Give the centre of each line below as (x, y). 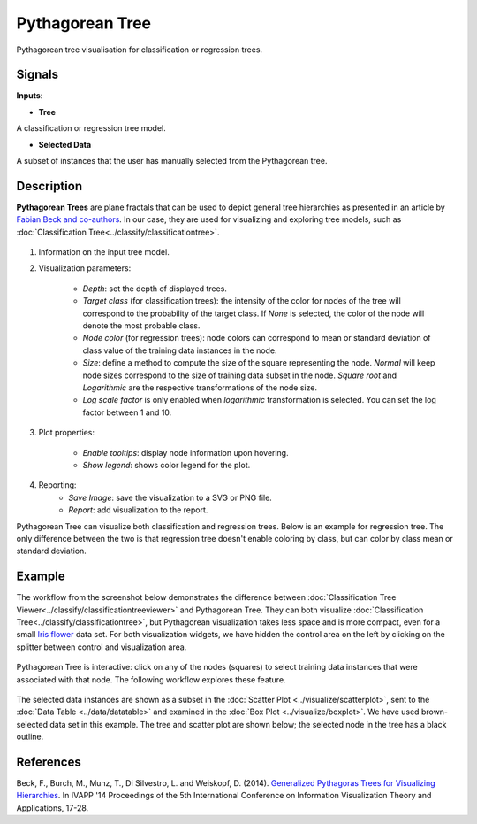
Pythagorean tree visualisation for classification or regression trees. (140, 50)
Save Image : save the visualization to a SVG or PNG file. (170, 497)
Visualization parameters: (85, 268)
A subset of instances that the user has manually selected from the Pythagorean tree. (172, 161)
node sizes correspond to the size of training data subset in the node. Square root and (240, 375)
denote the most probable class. (141, 326)
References (49, 762)
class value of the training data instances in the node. (180, 350)
